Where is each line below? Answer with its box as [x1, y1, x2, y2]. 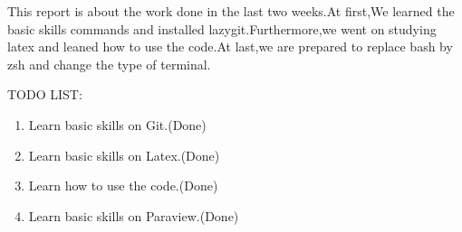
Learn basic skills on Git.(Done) [28, 115, 207, 134]
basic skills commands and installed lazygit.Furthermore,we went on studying [7, 19, 437, 38]
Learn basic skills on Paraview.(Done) [28, 206, 239, 225]
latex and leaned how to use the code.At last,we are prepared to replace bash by [7, 37, 453, 56]
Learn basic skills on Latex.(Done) [28, 145, 220, 164]
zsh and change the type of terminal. [7, 54, 211, 73]
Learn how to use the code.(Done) [28, 176, 218, 195]
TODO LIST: [7, 85, 82, 104]
